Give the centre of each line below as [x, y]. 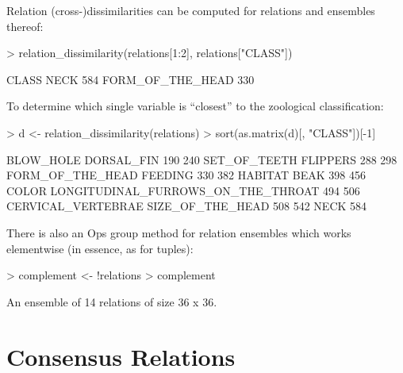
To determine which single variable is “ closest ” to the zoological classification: [195, 106]
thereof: [25, 26]
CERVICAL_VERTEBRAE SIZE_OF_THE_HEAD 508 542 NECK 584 [187, 206]
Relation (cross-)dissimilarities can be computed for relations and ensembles [191, 10]
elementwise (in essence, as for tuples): [100, 248]
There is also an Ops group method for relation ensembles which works [179, 232]
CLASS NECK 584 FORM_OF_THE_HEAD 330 [130, 79]
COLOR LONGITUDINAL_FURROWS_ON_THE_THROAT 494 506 [183, 190]
